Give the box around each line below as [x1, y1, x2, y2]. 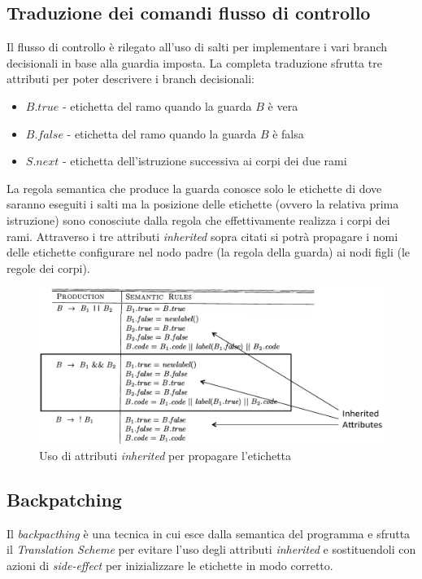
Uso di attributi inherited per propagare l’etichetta [39, 447, 292, 464]
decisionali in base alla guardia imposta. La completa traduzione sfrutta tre [7, 54, 382, 71]
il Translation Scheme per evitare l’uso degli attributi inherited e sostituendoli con [7, 541, 416, 558]
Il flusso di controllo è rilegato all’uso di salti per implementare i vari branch [7, 38, 387, 55]
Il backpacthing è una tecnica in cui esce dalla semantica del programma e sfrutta [7, 524, 411, 542]
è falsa [272, 125, 304, 142]
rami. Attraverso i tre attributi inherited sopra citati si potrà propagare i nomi [7, 227, 398, 244]
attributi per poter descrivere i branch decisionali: [7, 70, 255, 87]
